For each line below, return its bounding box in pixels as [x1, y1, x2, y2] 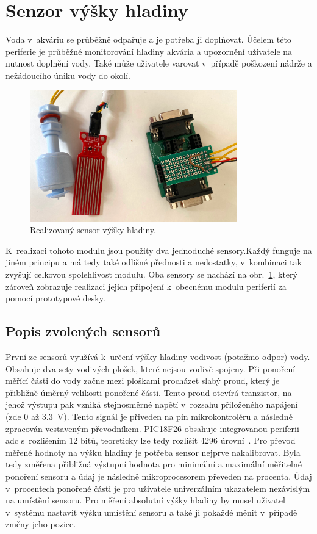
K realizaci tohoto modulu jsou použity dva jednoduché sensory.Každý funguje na [5, 244, 312, 256]
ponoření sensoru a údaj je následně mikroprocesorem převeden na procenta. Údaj [5, 469, 312, 482]
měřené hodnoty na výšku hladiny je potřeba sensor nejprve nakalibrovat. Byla [5, 446, 301, 458]
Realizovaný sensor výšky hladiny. [30, 223, 156, 236]
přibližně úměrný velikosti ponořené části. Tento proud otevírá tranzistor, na [5, 386, 292, 399]
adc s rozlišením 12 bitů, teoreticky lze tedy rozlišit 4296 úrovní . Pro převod [5, 434, 296, 447]
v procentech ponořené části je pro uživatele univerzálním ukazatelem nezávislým [5, 482, 310, 494]
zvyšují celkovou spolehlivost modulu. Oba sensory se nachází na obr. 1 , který [5, 268, 297, 281]
